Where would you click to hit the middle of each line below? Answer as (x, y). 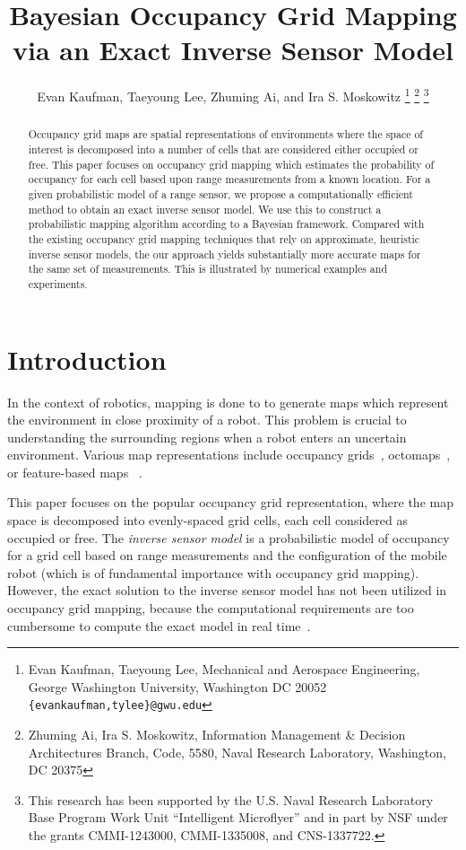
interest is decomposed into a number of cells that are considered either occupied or (223, 149)
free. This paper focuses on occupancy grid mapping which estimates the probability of (231, 164)
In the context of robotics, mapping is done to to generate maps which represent (228, 402)
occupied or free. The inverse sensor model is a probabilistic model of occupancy (229, 537)
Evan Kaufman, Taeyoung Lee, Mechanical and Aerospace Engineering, (224, 669)
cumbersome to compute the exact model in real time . (159, 625)
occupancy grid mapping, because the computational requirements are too (211, 608)
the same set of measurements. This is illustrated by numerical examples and (208, 269)
